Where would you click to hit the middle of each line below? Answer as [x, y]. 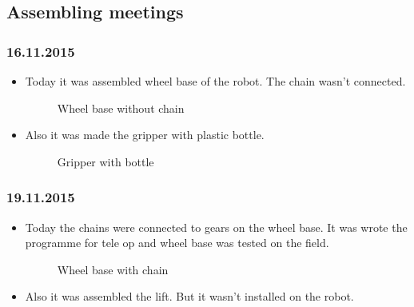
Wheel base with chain [113, 269]
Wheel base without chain [121, 108]
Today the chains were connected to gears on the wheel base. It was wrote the [216, 227]
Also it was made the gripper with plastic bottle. [145, 135]
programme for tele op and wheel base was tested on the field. [177, 243]
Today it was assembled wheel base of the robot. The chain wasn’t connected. [215, 81]
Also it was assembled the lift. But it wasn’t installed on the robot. [189, 296]
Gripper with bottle [105, 161]
